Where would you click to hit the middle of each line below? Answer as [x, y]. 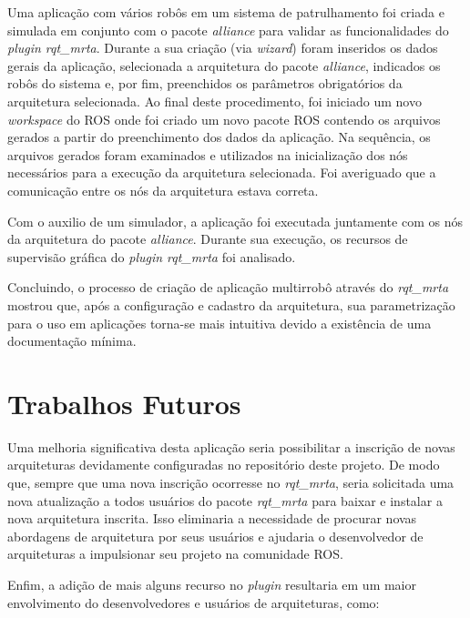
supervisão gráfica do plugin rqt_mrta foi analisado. [152, 256]
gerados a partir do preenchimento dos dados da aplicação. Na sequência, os [219, 137]
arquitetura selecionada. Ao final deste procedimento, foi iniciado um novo [215, 101]
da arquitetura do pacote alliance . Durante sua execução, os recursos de [208, 239]
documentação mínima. [72, 341]
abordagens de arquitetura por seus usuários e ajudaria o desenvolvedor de [215, 536]
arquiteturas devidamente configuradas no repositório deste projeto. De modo [224, 465]
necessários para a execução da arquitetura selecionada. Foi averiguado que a [222, 172]
